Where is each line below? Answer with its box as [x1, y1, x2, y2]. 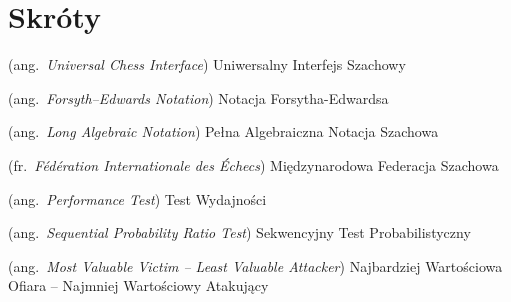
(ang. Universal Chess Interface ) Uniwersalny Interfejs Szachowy [8, 54, 406, 75]
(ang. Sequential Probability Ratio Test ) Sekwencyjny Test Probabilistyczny [8, 222, 471, 243]
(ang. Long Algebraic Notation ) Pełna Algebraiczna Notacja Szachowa [8, 121, 439, 142]
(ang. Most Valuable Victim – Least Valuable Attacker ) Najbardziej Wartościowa [8, 255, 503, 276]
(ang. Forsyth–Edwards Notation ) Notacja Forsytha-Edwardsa [8, 87, 389, 108]
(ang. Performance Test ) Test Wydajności [8, 188, 267, 209]
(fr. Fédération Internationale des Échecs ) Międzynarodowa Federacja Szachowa [8, 154, 499, 175]
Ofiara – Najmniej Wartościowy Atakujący [8, 275, 269, 296]
